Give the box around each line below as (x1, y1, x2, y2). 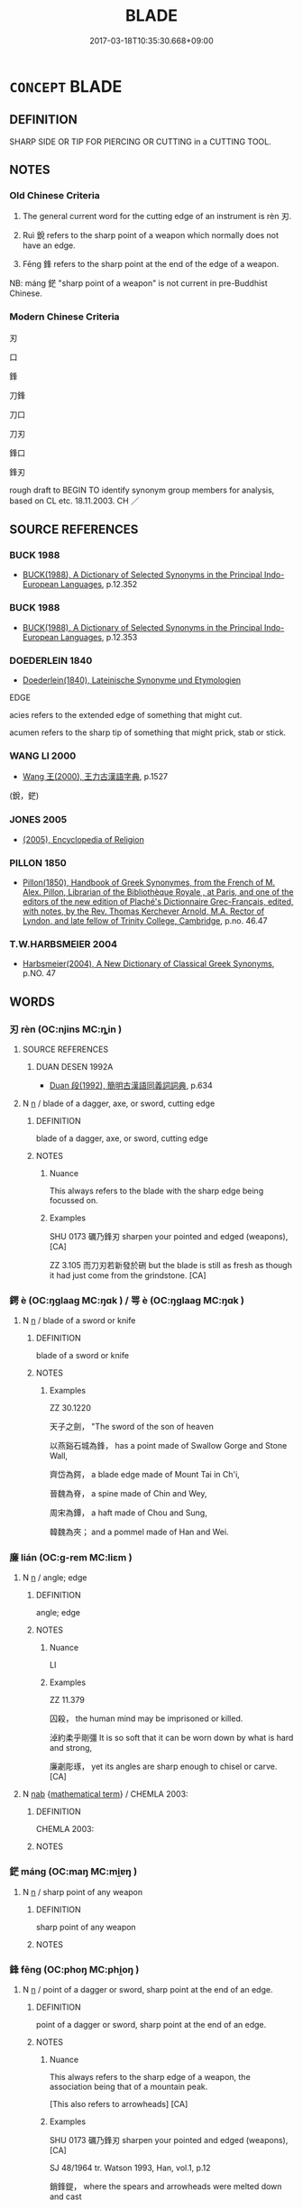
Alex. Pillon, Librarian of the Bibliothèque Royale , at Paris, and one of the (22, 886, 295, 897)
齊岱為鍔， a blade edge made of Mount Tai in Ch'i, (49, 1469, 241, 1480)
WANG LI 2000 (9, 750, 77, 762)
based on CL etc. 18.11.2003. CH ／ (9, 495, 140, 506)
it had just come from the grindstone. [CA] (49, 1269, 207, 1281)
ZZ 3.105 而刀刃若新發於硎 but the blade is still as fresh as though (49, 1259, 293, 1270)
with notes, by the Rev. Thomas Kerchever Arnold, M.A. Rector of (22, 906, 265, 916)
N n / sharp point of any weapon (22, 1886, 143, 1897)
